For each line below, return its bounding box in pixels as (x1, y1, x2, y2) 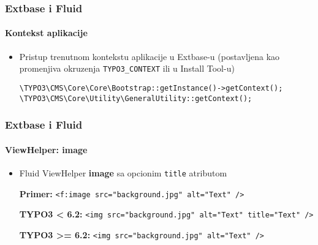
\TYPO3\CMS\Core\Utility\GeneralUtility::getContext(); (19, 94, 252, 103)
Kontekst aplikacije (5, 26, 88, 39)
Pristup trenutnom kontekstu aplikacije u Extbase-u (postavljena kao (19, 50, 280, 62)
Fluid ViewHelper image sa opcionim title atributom (19, 166, 227, 179)
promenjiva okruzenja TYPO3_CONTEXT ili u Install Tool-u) (19, 62, 235, 75)
